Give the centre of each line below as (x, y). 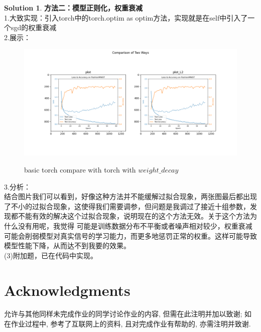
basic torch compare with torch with (80, 169)
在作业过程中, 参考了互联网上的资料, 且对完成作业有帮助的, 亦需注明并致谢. (127, 324)
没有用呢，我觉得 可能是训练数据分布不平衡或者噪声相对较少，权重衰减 (135, 225)
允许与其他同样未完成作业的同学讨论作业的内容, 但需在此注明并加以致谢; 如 (128, 314)
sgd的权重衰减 (34, 27)
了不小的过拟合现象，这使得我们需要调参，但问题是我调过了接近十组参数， (127, 206)
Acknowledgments (67, 290)
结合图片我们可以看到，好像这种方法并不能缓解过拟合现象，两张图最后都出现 (130, 196)
